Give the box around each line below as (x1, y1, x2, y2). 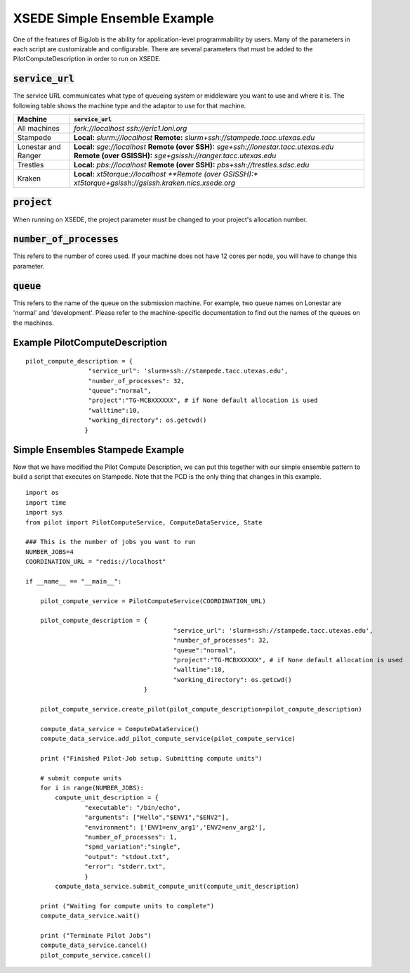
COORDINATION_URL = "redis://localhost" (25, 558, 166, 566)
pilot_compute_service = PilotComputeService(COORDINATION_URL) (39, 597, 266, 605)
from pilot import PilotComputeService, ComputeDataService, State (25, 518, 263, 527)
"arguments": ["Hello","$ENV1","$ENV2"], (84, 813, 230, 822)
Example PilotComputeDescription (13, 337, 168, 349)
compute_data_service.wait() (39, 912, 140, 920)
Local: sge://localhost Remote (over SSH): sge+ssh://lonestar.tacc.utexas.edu (74, 142, 334, 152)
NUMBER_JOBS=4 (25, 548, 74, 555)
